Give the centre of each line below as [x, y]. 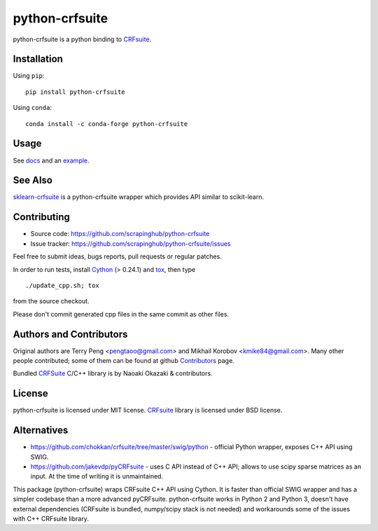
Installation [38, 59]
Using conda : [33, 108]
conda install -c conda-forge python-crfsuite [107, 124]
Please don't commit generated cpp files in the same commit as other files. [121, 314]
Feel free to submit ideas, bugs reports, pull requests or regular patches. [117, 256]
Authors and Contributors [70, 334]
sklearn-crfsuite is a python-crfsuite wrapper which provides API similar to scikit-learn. [138, 197]
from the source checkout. [51, 301]
